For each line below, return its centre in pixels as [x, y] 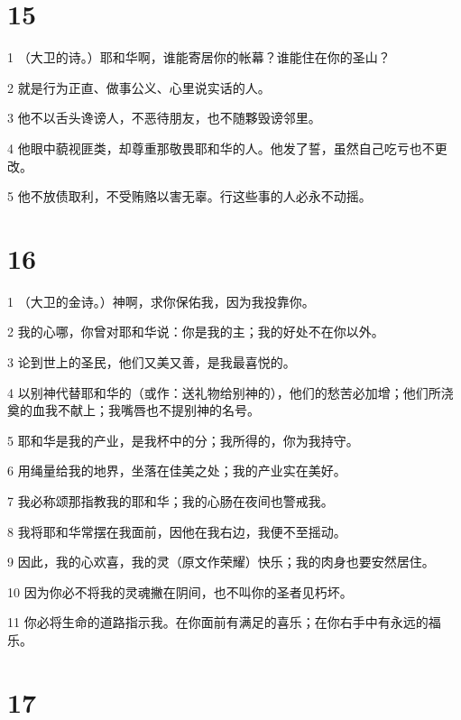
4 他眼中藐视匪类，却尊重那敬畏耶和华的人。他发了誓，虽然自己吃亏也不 [221, 148]
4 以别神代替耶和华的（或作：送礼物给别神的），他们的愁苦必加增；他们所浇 [230, 392]
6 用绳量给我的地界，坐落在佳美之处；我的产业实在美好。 [177, 471]
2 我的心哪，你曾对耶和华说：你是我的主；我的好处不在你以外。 [196, 332]
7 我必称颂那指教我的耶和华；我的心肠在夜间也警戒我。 [171, 500]
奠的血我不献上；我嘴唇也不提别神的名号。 [134, 410]
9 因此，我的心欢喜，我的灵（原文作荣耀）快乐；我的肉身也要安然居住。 [221, 562]
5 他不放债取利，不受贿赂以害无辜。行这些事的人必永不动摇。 [189, 196]
